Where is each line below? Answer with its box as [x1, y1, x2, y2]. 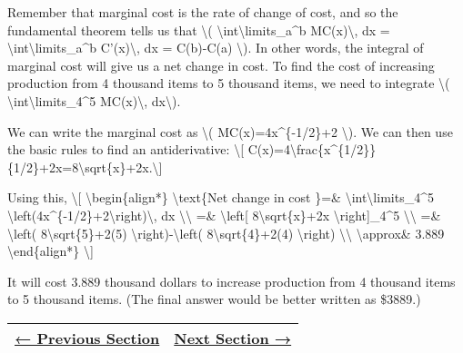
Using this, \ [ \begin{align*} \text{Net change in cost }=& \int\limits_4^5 [7, 188, 434, 207]
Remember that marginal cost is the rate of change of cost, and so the [7, 3, 398, 21]
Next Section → [174, 327, 292, 348]
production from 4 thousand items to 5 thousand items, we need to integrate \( [7, 74, 450, 93]
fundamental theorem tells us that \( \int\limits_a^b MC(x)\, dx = [7, 20, 390, 39]
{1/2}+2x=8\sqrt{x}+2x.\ [7, 157, 159, 176]
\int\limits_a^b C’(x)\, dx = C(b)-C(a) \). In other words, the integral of [7, 38, 424, 57]
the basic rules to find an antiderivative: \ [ [7, 140, 245, 159]
